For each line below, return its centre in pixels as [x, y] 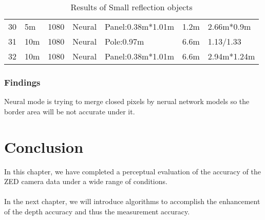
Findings [22, 82]
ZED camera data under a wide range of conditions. [86, 181]
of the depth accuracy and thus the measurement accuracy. [97, 211]
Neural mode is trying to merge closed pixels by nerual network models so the [127, 101]
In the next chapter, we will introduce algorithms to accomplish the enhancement [132, 201]
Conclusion [44, 146]
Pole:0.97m [125, 41]
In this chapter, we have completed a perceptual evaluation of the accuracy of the [132, 171]
